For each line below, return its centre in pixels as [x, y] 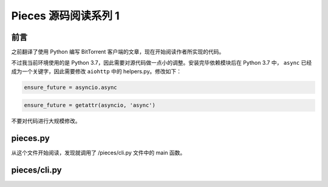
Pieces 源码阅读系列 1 [65, 16]
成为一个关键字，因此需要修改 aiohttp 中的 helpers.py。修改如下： [97, 71]
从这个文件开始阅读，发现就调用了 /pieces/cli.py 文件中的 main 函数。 [98, 153]
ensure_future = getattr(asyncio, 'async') [90, 105]
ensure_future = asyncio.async [71, 87]
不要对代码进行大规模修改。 [46, 121]
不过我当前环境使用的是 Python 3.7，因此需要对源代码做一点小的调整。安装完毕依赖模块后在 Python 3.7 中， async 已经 [162, 63]
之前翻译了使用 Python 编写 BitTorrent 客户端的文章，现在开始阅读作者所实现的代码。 [118, 52]
